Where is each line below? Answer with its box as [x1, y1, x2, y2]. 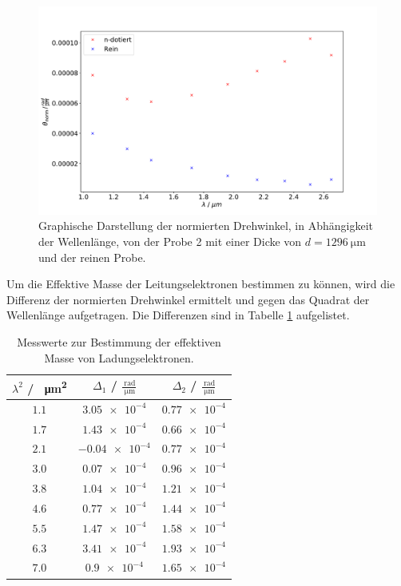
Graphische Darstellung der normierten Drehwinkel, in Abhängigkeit [38, 217, 373, 234]
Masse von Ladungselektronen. [44, 349, 194, 366]
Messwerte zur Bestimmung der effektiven [17, 334, 221, 350]
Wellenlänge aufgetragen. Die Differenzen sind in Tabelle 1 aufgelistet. [6, 307, 350, 323]
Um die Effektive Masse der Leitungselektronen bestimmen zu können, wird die [6, 275, 395, 292]
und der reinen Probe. [38, 248, 146, 265]
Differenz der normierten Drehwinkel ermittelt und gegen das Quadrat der [6, 291, 370, 307]
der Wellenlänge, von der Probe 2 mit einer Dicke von [38, 233, 302, 250]
